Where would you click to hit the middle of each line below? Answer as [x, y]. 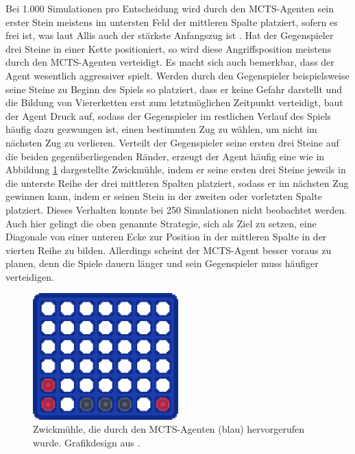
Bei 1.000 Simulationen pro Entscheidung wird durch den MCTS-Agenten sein [170, 8]
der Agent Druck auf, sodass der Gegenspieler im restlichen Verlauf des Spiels [169, 115]
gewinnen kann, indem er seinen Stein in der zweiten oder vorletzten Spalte [164, 196]
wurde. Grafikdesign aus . [87, 442]
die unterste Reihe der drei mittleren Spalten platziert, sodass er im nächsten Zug [177, 182]
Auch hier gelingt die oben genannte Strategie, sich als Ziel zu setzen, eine [161, 223]
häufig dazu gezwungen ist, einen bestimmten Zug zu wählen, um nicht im [161, 129]
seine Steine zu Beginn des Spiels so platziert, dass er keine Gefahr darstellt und [174, 89]
